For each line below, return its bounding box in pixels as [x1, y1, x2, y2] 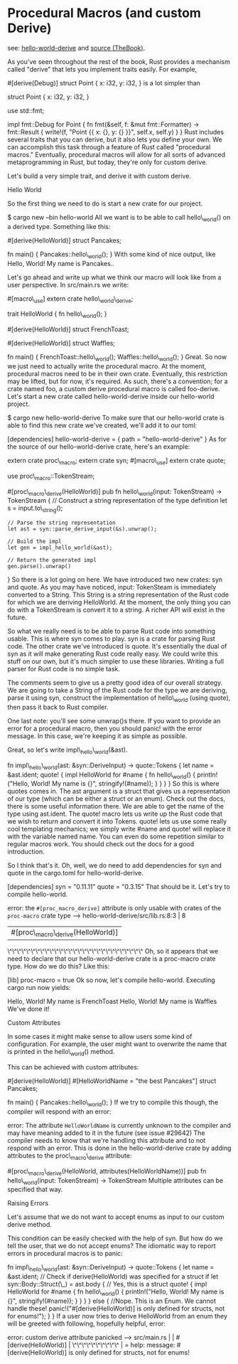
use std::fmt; [7, 106, 45, 114]
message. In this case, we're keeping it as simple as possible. [7, 731, 188, 740]
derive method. [7, 1220, 52, 1229]
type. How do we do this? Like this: [7, 962, 110, 971]
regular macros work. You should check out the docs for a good [7, 840, 195, 848]
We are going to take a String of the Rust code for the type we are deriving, [7, 686, 227, 695]
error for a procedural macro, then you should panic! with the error [7, 724, 202, 732]
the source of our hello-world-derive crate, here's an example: [7, 442, 190, 451]
